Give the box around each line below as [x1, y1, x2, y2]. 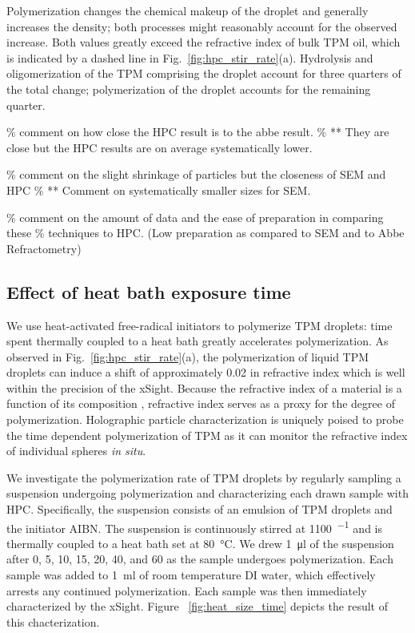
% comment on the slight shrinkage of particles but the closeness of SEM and [6, 166, 386, 183]
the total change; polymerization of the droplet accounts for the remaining [6, 80, 371, 97]
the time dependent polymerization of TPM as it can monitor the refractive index [6, 426, 408, 443]
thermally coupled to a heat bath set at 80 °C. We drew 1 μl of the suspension [6, 534, 394, 551]
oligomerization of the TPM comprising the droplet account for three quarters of [6, 65, 401, 82]
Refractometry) [6, 240, 82, 256]
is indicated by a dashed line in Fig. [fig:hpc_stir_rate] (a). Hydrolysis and [6, 49, 373, 66]
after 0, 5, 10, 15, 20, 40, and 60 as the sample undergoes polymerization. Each [6, 550, 393, 567]
